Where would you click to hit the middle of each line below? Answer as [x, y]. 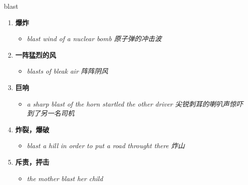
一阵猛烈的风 [36, 54]
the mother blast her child [65, 178]
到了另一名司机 [51, 113]
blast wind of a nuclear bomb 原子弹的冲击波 [94, 39]
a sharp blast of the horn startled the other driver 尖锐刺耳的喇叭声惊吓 [135, 103]
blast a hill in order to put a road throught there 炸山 [106, 146]
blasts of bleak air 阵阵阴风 [68, 71]
